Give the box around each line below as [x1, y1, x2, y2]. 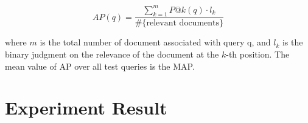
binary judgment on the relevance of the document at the [5, 47, 219, 60]
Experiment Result [5, 95, 167, 120]
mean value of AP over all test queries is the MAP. [5, 59, 195, 72]
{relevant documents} [142, 19, 224, 28]
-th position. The [226, 47, 290, 60]
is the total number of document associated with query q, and [40, 36, 271, 48]
